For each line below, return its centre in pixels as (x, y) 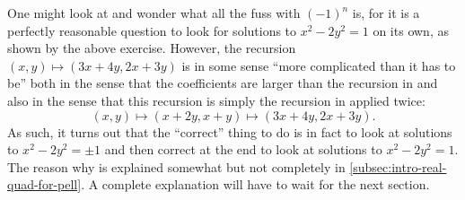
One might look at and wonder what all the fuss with (154, 13)
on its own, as (411, 30)
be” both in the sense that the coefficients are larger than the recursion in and (223, 83)
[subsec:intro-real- (398, 166)
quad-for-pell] (44, 184)
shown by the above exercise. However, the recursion (152, 48)
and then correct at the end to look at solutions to (243, 149)
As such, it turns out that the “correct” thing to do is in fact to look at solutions (230, 131)
